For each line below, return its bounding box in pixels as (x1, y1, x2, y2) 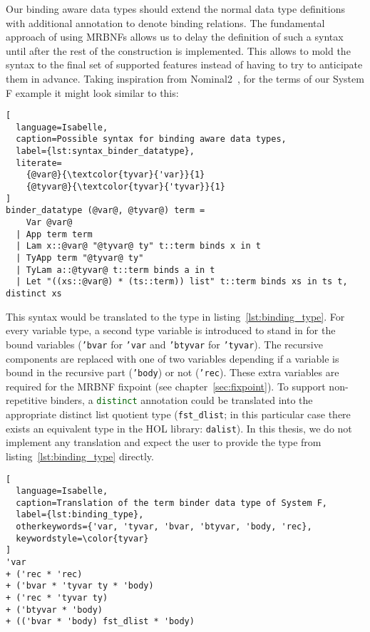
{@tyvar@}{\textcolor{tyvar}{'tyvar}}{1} (26, 182, 225, 192)
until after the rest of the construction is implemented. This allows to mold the (6, 43, 351, 58)
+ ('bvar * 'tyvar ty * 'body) (6, 581, 154, 591)
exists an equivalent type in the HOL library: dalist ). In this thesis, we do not (6, 420, 352, 435)
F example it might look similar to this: (6, 85, 179, 100)
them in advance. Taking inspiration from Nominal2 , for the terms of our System (6, 71, 364, 86)
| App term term (16, 229, 93, 239)
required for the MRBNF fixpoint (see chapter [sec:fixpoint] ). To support (6, 378, 326, 393)
